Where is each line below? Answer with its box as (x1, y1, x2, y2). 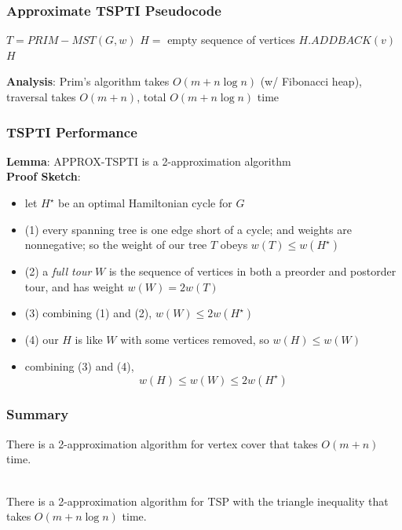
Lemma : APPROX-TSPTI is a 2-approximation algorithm (6, 152, 291, 169)
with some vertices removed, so (120, 331, 269, 348)
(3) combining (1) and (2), (24, 305, 152, 321)
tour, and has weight (24, 278, 124, 294)
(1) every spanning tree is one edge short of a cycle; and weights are (24, 221, 352, 237)
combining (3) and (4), (24, 357, 134, 374)
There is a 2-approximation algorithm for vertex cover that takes (6, 435, 318, 451)
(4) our (24, 331, 59, 348)
